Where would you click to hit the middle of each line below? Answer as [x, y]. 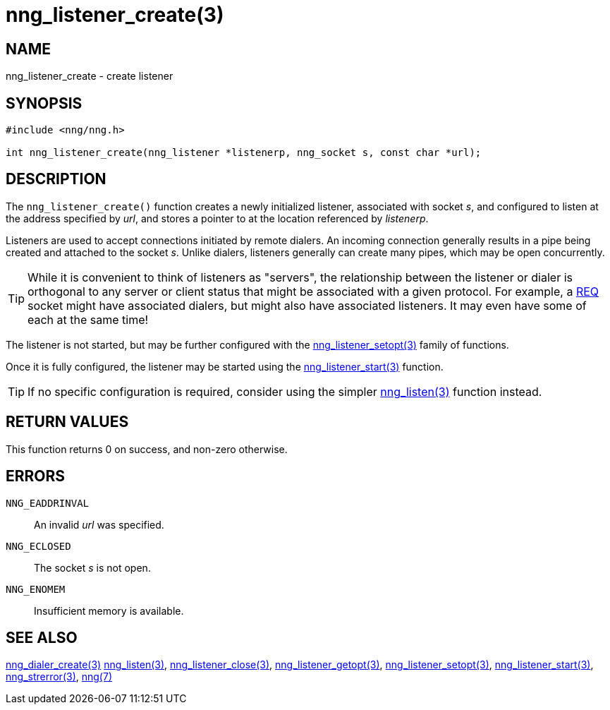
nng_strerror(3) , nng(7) [59, 677]
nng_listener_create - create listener [90, 76]
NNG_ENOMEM [36, 589]
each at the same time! [88, 319]
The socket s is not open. [92, 567]
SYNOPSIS [44, 103]
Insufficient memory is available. [109, 610]
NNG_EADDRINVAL [48, 503]
